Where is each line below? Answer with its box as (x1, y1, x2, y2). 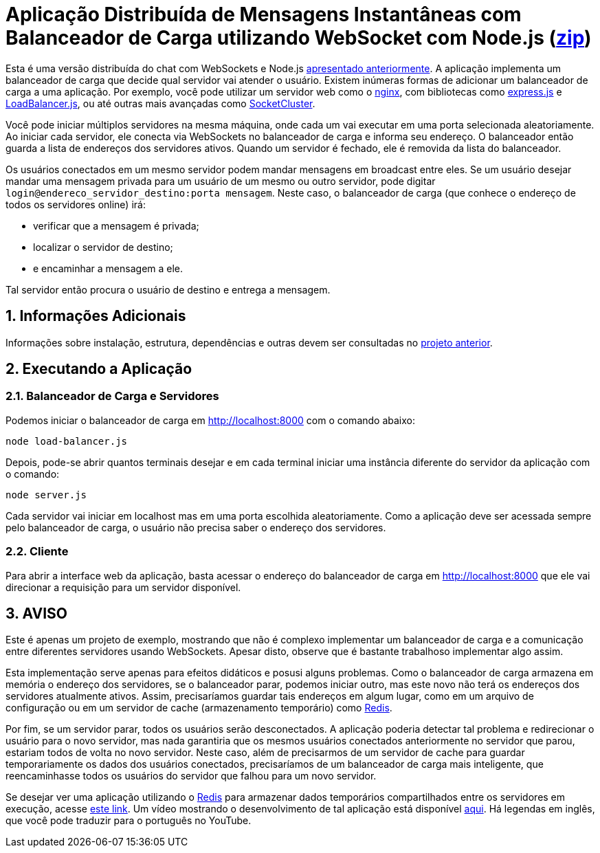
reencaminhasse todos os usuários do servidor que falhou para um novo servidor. (5, 770, 377, 782)
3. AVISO (5, 604, 67, 622)
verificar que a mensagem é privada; (33, 219, 199, 232)
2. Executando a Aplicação (5, 360, 192, 378)
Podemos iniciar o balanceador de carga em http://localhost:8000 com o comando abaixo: (5, 414, 415, 426)
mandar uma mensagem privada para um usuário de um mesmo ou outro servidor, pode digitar (5, 175, 436, 187)
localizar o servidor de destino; (33, 241, 173, 253)
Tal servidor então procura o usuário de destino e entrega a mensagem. (5, 283, 331, 296)
